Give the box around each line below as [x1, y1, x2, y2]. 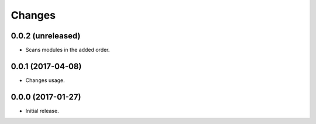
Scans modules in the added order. [25, 47, 110, 54]
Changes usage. [25, 76, 66, 84]
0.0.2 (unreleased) [11, 31, 81, 41]
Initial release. [25, 107, 59, 114]
